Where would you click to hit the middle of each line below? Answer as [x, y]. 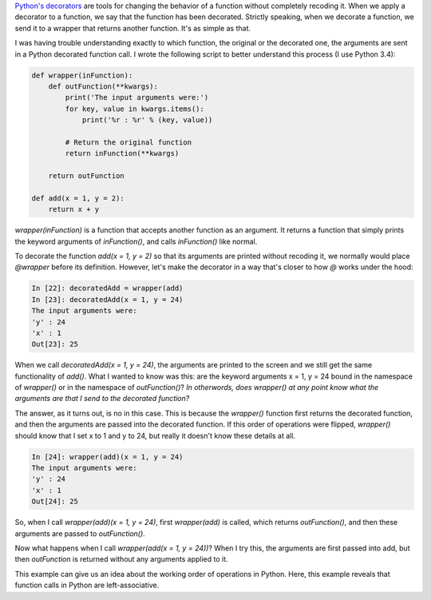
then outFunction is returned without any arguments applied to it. [121, 559]
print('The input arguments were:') [137, 97]
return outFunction [87, 176]
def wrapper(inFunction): [82, 75]
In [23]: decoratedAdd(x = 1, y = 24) [107, 299]
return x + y [74, 209]
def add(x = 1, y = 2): [78, 198]
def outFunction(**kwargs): [103, 86]
